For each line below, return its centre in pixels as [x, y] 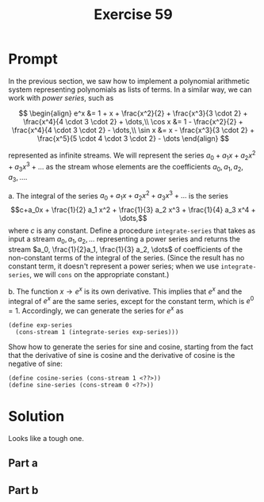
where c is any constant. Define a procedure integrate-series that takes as [132, 230]
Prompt [33, 59]
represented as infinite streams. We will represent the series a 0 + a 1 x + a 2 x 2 [132, 155]
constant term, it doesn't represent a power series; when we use [114, 266]
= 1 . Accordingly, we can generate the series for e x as [96, 310]
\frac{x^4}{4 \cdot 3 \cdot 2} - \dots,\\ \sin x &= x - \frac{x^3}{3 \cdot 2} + [133, 130]
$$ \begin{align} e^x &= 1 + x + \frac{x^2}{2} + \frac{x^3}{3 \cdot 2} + [133, 113]
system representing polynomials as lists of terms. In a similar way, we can [130, 89]
